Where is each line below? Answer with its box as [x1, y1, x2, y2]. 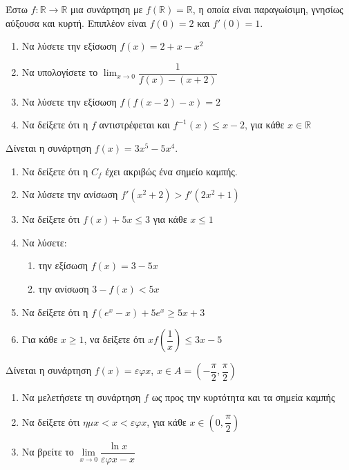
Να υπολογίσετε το [21, 65, 98, 79]
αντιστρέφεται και [99, 117, 170, 132]
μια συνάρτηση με [70, 2, 143, 16]
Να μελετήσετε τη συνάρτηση [21, 390, 141, 404]
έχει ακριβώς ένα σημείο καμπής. [105, 164, 238, 178]
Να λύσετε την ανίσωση [21, 187, 118, 202]
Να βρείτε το [21, 444, 74, 459]
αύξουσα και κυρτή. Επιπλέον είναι [6, 15, 147, 30]
